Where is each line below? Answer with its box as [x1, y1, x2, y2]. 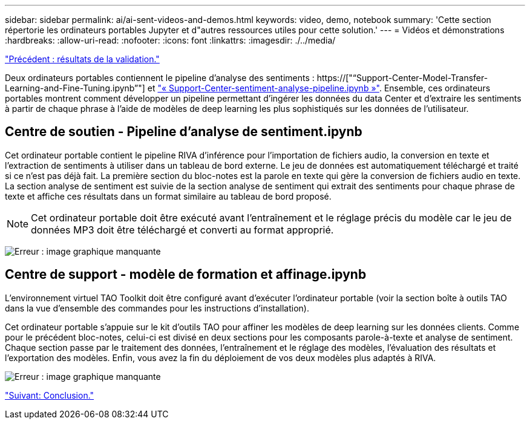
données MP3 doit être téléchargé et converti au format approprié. [31, 223, 334, 236]
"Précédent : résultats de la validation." [5, 54, 160, 64]
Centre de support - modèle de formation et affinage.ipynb [5, 267, 367, 282]
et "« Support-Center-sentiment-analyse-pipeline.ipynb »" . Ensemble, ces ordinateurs [147, 83, 491, 93]
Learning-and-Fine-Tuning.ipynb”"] [5, 83, 145, 93]
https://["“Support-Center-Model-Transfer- [316, 73, 488, 83]
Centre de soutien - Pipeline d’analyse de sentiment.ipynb [5, 124, 362, 140]
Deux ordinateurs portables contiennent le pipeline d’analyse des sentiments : [5, 73, 315, 83]
